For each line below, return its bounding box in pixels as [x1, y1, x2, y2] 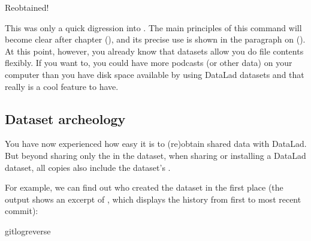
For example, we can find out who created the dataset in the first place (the [5, 181, 283, 194]
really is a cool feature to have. [5, 80, 119, 92]
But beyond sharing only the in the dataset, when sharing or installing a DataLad [5, 149, 306, 161]
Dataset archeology [5, 109, 126, 128]
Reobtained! [5, 1, 49, 13]
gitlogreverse [5, 224, 51, 237]
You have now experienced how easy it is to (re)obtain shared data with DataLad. [5, 137, 307, 150]
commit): [5, 204, 38, 217]
